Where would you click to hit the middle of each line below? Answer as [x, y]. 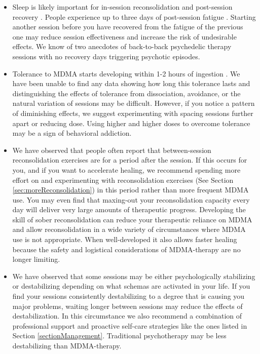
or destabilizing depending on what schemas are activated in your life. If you [131, 286]
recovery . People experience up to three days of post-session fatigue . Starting [134, 16]
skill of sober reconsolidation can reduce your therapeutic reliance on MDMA [132, 219]
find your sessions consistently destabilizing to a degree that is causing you [128, 296]
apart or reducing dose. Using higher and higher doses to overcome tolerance [131, 123]
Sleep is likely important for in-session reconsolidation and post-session [122, 7]
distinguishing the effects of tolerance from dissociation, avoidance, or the [126, 93]
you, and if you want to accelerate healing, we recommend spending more [126, 169]
